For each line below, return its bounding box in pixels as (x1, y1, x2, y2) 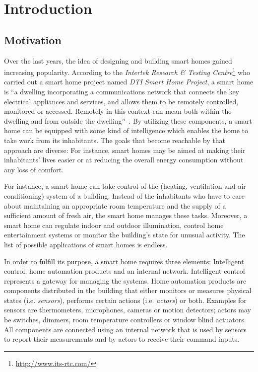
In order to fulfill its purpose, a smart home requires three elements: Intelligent (4, 256, 244, 266)
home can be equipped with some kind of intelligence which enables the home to (4, 125, 249, 136)
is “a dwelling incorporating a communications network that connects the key (4, 86, 239, 97)
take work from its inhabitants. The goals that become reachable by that (4, 135, 225, 145)
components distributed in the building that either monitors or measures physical (4, 285, 252, 296)
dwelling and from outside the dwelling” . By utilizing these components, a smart (4, 115, 252, 126)
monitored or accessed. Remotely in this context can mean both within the (4, 106, 232, 116)
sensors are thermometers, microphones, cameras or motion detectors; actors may (4, 304, 251, 315)
